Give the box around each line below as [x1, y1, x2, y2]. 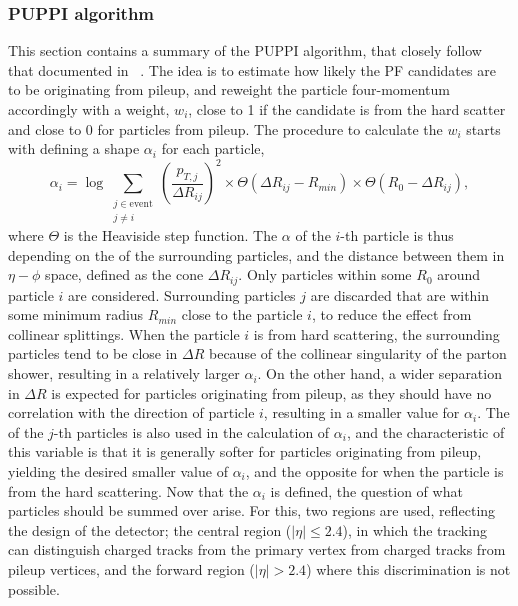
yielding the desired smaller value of [8, 461, 228, 482]
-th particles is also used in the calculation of [53, 421, 330, 442]
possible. [8, 578, 60, 599]
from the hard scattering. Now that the [8, 480, 249, 501]
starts [466, 118, 501, 139]
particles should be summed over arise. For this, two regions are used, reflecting [8, 500, 496, 521]
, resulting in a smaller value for [263, 402, 460, 423]
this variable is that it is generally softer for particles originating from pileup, [8, 441, 482, 462]
